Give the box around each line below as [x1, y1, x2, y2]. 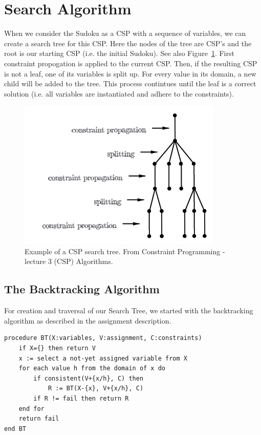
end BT [4, 425, 26, 432]
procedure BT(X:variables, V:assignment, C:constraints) [4, 334, 202, 342]
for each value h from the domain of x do [18, 365, 165, 372]
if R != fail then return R [33, 395, 129, 403]
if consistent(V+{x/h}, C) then [33, 374, 144, 382]
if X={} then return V [18, 345, 96, 352]
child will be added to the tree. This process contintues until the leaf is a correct [4, 78, 256, 89]
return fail [18, 415, 59, 423]
